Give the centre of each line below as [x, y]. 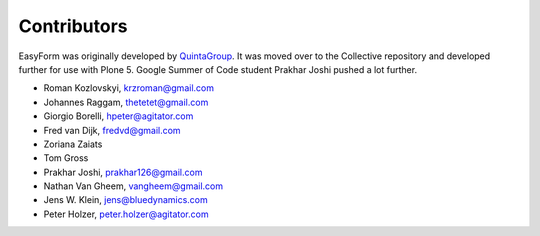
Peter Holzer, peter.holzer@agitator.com [126, 214]
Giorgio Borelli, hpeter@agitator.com [118, 116]
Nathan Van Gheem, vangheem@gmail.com [133, 186]
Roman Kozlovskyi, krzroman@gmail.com [129, 88]
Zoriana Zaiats [73, 144]
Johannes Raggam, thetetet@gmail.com [126, 102]
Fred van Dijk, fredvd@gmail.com [112, 130]
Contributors [73, 26]
